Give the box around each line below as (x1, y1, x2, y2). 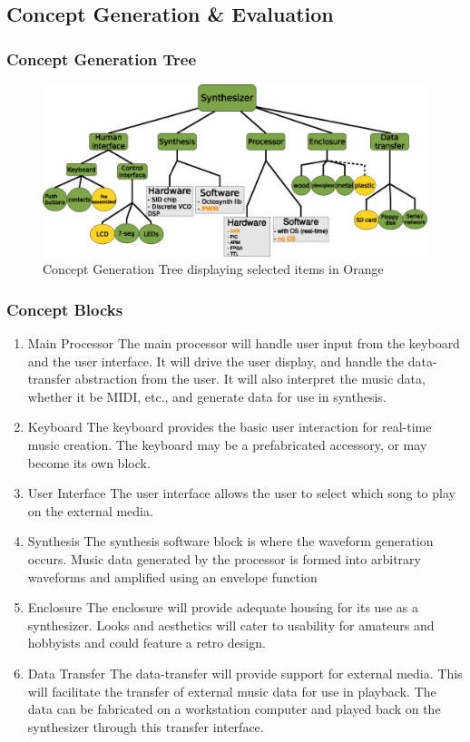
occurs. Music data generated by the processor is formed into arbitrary (27, 549, 421, 568)
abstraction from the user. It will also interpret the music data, (74, 369, 426, 388)
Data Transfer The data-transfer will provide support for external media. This (27, 663, 463, 682)
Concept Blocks (6, 298, 123, 320)
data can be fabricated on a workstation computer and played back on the (27, 699, 441, 718)
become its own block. (27, 453, 151, 472)
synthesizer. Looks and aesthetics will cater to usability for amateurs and (27, 615, 435, 634)
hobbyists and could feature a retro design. (27, 633, 266, 652)
